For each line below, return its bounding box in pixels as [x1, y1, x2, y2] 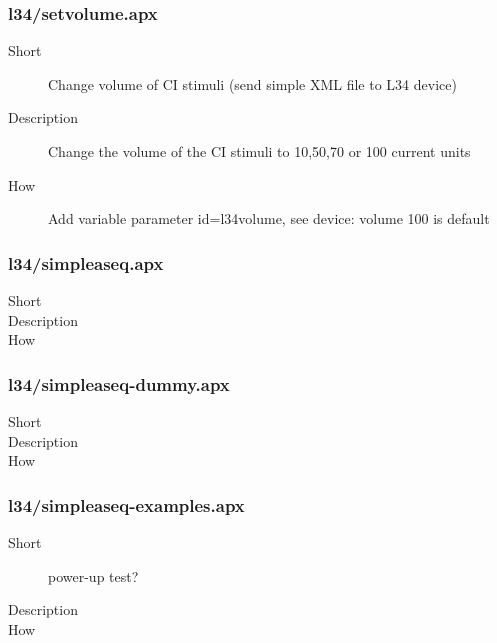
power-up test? [48, 565, 139, 586]
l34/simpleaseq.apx [8, 250, 164, 275]
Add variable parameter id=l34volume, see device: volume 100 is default [48, 208, 490, 229]
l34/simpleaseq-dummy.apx [8, 371, 230, 396]
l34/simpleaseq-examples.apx [8, 492, 245, 517]
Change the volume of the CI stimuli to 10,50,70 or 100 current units [48, 141, 471, 161]
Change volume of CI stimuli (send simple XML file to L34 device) [48, 73, 457, 94]
